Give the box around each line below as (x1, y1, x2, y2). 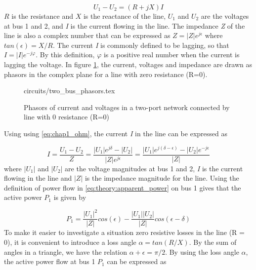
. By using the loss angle (165, 246, 239, 257)
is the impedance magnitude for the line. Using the (85, 173, 239, 183)
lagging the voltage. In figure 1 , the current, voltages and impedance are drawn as (4, 59, 253, 69)
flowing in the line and (4, 173, 72, 183)
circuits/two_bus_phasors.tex (24, 85, 115, 96)
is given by (53, 192, 86, 202)
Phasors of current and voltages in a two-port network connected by (24, 102, 230, 112)
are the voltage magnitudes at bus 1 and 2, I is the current (65, 163, 243, 173)
